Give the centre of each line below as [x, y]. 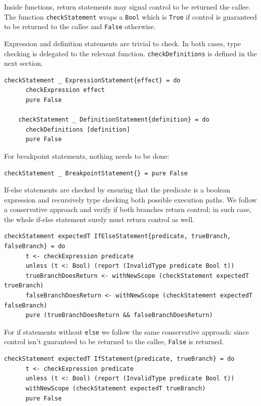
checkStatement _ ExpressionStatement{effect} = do [92, 80]
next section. [24, 63]
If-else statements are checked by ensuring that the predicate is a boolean [117, 190]
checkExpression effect [65, 90]
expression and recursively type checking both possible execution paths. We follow [130, 199]
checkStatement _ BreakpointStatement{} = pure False [96, 173]
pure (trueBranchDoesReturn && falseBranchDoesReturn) [119, 315]
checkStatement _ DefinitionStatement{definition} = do [114, 120]
